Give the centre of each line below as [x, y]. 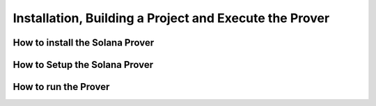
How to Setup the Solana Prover [83, 65]
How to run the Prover [61, 87]
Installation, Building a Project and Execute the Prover [171, 18]
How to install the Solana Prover [84, 43]
